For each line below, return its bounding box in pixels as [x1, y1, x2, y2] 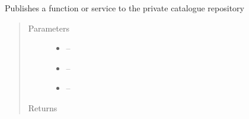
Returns [28, 101, 58, 114]
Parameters [28, 21, 69, 34]
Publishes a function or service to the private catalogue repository [5, 2, 244, 14]
